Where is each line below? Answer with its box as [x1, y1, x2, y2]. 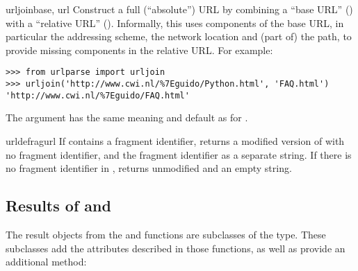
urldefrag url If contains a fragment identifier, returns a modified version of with [6, 133, 345, 148]
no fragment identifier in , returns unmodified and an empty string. [6, 161, 292, 175]
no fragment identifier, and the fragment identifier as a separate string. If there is [6, 147, 352, 161]
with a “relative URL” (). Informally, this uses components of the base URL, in [6, 15, 344, 30]
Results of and [6, 195, 111, 216]
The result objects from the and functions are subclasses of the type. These [6, 227, 326, 241]
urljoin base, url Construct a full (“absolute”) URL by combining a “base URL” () [6, 2, 353, 16]
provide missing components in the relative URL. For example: [6, 42, 273, 57]
